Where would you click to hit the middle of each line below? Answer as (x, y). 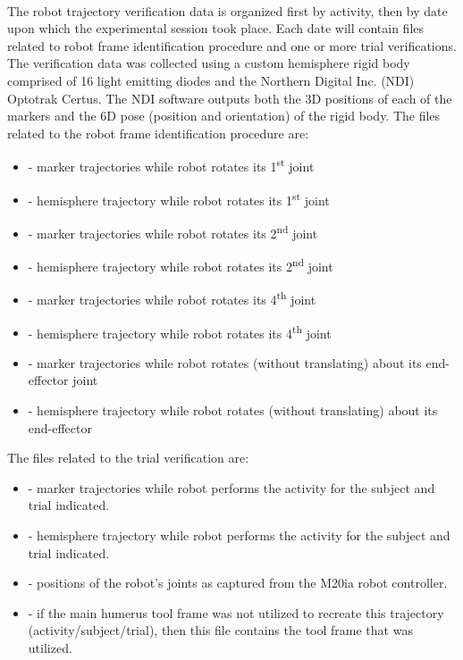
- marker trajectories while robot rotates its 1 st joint (171, 165)
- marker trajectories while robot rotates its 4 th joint (172, 298)
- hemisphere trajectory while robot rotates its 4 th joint (180, 331)
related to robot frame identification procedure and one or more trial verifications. (232, 45)
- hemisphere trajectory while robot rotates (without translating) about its (233, 410)
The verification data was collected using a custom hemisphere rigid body (209, 63)
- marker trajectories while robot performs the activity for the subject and (231, 487)
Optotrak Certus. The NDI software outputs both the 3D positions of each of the (230, 98)
